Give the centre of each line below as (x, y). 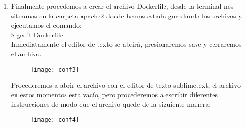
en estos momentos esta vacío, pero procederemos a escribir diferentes (114, 94)
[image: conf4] (55, 120)
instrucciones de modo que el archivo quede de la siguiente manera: (111, 104)
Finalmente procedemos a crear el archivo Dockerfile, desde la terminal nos (122, 6)
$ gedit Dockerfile (37, 34)
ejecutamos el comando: (46, 25)
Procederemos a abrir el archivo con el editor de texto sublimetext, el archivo (126, 85)
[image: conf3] (55, 69)
